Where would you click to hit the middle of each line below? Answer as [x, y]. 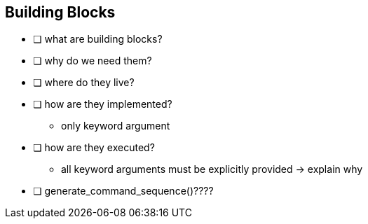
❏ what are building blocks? [98, 39]
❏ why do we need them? [93, 61]
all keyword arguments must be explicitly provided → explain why [212, 169]
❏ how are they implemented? [103, 104]
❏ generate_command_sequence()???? [123, 191]
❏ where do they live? [84, 83]
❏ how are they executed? [94, 148]
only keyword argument [116, 126]
